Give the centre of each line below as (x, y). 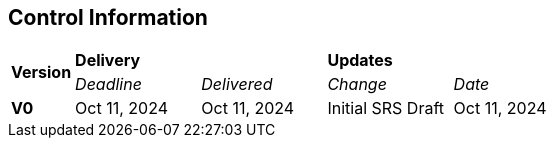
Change (357, 84)
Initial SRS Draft (386, 108)
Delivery (108, 60)
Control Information (108, 17)
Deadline (108, 84)
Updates (360, 60)
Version (41, 72)
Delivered (237, 84)
